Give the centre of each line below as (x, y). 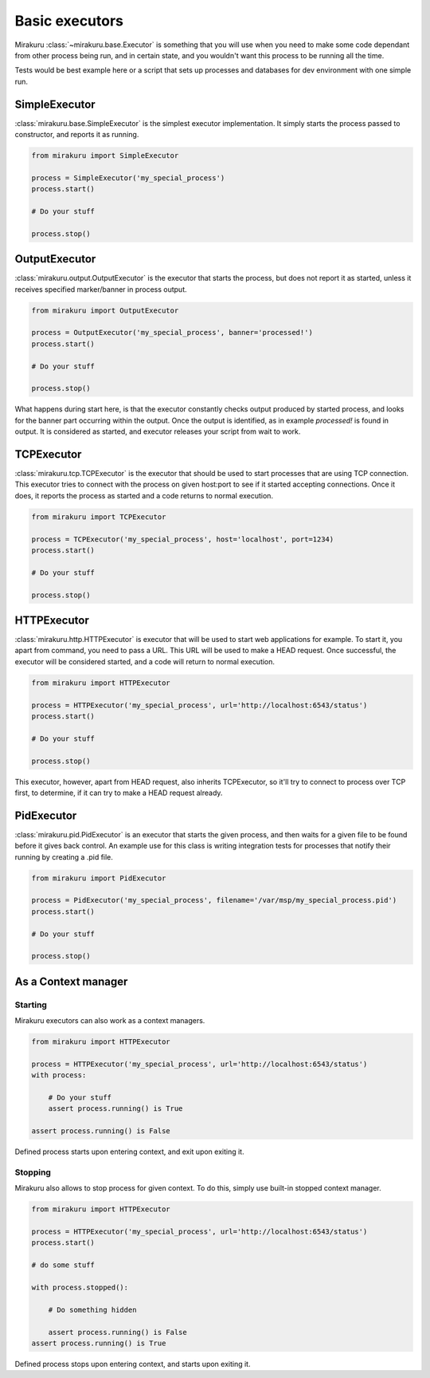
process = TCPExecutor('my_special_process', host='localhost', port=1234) (183, 539)
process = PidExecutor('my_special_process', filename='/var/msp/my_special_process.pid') (214, 900)
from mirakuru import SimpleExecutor (105, 156)
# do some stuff (63, 1265)
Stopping (33, 1172)
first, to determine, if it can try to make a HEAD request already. (119, 793)
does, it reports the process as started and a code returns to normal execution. (144, 495)
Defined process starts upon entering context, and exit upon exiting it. (129, 1152)
